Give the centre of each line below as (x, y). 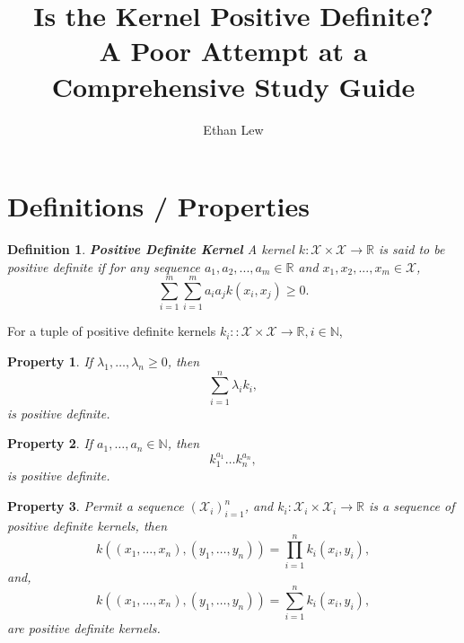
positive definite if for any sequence (104, 266)
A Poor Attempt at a (233, 51)
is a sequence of (411, 506)
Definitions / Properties (158, 206)
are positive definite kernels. (84, 628)
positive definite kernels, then (88, 525)
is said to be (411, 249)
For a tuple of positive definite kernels (112, 331)
